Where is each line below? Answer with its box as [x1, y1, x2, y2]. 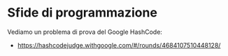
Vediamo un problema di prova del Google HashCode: [7, 28, 163, 36]
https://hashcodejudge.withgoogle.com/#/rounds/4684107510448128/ [17, 41, 221, 49]
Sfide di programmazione [7, 5, 157, 21]
